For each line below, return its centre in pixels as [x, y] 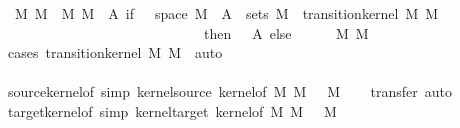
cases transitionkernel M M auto [115, 52]
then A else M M [286, 32]
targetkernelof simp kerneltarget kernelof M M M [172, 110]
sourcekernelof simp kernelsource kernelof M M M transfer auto [229, 91]
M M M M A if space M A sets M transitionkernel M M [226, 13]
